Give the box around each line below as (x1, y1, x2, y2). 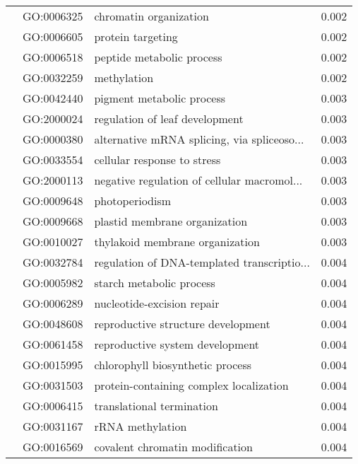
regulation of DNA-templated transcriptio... (94, 254, 310, 270)
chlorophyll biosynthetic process (94, 356, 252, 373)
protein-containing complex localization (94, 377, 289, 393)
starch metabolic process (94, 274, 215, 291)
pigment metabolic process (94, 90, 226, 106)
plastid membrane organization (94, 213, 248, 229)
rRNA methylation (94, 418, 187, 434)
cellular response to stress (94, 151, 221, 168)
